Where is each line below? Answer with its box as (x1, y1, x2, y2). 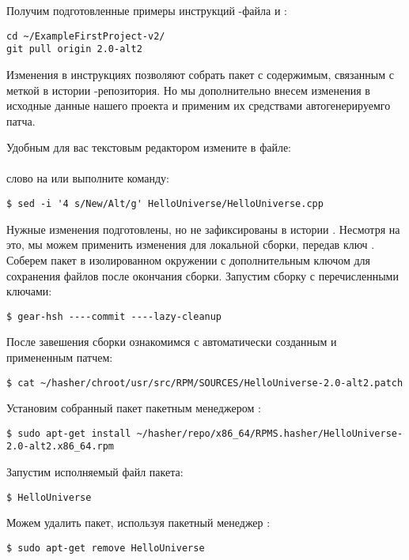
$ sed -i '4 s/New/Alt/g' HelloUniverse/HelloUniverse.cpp (6, 198, 324, 210)
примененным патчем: (6, 348, 113, 365)
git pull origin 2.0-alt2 (6, 43, 142, 55)
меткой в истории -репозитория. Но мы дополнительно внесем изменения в (6, 81, 370, 98)
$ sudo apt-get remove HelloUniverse (6, 542, 205, 554)
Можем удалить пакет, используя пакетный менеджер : (6, 514, 271, 531)
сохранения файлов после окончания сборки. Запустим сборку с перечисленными (6, 267, 399, 284)
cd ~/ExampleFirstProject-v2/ (6, 30, 165, 42)
